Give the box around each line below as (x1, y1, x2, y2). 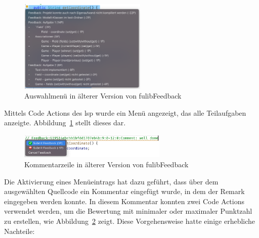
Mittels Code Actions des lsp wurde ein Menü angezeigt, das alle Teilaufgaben (4, 107, 246, 118)
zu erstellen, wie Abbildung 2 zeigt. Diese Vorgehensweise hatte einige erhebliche (4, 215, 255, 226)
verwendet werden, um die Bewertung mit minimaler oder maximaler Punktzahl (4, 206, 252, 216)
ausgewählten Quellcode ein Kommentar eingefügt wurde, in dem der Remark (4, 186, 245, 197)
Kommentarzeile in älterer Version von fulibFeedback (24, 159, 189, 169)
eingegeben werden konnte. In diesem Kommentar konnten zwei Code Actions (4, 196, 245, 206)
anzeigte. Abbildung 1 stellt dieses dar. (4, 117, 126, 128)
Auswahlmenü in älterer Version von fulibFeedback (24, 90, 182, 101)
